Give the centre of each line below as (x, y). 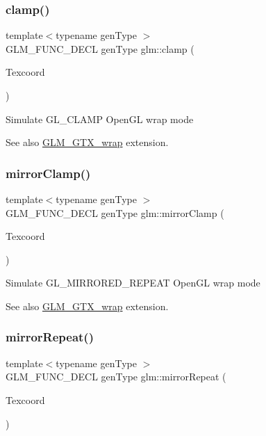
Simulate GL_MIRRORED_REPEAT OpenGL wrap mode (133, 283)
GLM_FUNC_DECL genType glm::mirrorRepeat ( (116, 377)
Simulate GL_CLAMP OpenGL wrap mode (100, 119)
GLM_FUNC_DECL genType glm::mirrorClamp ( (115, 212)
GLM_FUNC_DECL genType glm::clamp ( (100, 48)
